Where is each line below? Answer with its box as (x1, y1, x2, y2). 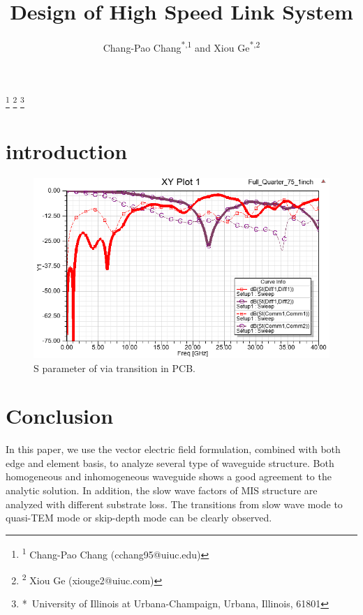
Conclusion (6, 401, 114, 430)
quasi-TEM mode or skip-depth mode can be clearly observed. (6, 510, 272, 525)
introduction (6, 136, 128, 165)
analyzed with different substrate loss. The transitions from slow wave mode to (6, 496, 343, 511)
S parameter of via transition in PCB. (34, 360, 195, 375)
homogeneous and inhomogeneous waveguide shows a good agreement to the (6, 469, 332, 484)
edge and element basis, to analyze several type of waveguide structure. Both (6, 455, 334, 470)
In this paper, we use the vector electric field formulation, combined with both (6, 442, 341, 457)
